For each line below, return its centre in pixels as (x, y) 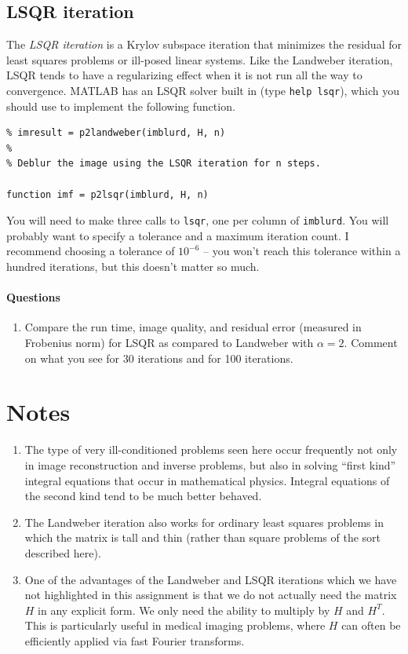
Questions (33, 297)
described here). (63, 552)
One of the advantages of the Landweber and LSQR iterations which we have (211, 579)
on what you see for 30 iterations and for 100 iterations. (159, 358)
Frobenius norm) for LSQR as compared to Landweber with (169, 343)
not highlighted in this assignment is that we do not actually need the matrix (211, 595)
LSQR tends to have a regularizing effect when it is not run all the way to (184, 75)
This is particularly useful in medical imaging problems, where (175, 625)
